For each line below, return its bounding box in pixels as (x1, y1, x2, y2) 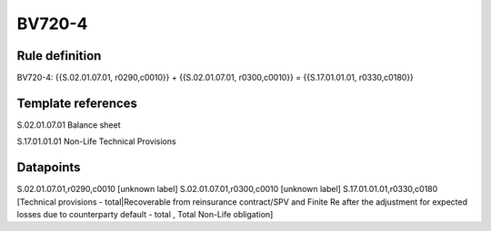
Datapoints (16, 159, 81, 176)
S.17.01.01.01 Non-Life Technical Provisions (16, 136, 176, 147)
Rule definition (16, 48, 102, 63)
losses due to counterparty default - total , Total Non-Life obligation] (16, 209, 274, 220)
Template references (16, 95, 138, 111)
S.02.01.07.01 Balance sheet (16, 119, 121, 130)
